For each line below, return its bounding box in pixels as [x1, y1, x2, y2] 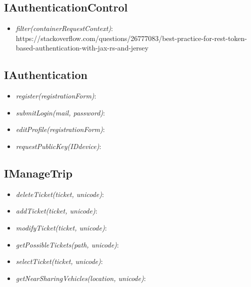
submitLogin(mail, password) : [15, 107, 105, 117]
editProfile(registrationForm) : [15, 124, 105, 134]
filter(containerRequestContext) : [15, 23, 113, 33]
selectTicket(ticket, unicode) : [15, 256, 103, 266]
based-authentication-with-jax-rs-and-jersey [15, 42, 148, 53]
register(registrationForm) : [15, 90, 96, 101]
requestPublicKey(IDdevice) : [15, 140, 101, 151]
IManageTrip [4, 165, 72, 180]
